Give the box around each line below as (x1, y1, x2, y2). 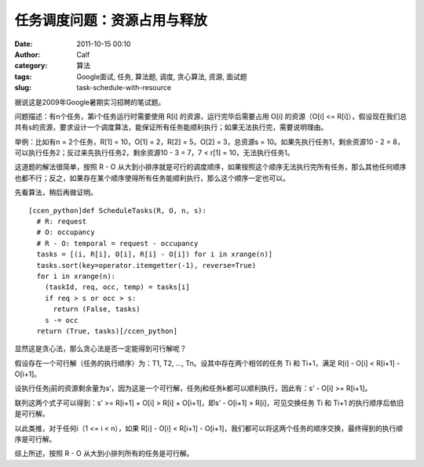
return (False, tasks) (53, 305, 141, 313)
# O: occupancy (36, 228, 95, 237)
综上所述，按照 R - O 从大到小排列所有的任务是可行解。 (14, 449, 194, 458)
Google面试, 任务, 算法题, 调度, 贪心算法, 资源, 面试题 (76, 71, 247, 81)
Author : (14, 49, 41, 59)
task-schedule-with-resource (76, 83, 172, 92)
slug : (14, 83, 31, 92)
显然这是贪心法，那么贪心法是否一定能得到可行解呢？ (14, 344, 187, 353)
